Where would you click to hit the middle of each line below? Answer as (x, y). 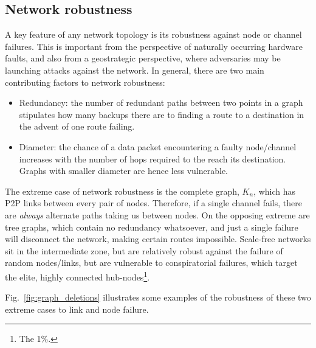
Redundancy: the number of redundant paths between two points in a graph (161, 103)
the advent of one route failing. (77, 126)
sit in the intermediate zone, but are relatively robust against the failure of (144, 250)
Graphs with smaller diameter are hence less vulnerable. (123, 171)
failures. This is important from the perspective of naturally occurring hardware (154, 46)
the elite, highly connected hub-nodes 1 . (77, 276)
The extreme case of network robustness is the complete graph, (122, 191)
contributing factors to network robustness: (85, 82)
